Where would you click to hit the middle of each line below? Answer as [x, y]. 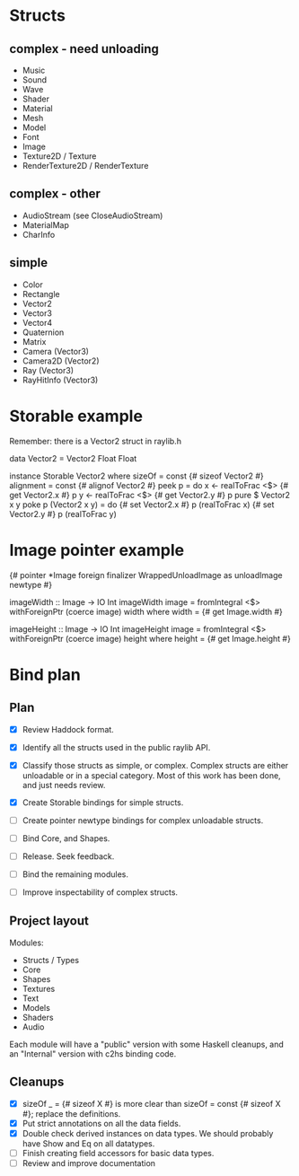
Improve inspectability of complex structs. [100, 892]
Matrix [34, 341]
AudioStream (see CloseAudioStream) [92, 215]
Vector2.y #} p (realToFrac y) [63, 513]
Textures [39, 988]
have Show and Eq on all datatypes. [88, 1143]
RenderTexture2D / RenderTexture [85, 166]
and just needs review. [64, 785]
